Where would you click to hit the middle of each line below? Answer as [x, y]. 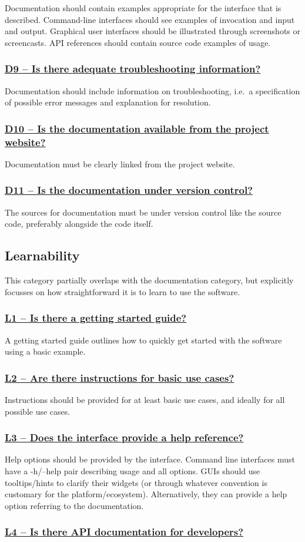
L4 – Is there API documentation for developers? [124, 532]
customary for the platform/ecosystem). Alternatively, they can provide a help [146, 494]
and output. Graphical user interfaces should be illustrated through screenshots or [153, 31]
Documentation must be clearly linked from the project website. [120, 163]
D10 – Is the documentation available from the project [137, 128]
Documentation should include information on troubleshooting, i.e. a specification [152, 90]
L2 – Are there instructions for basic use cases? [120, 377]
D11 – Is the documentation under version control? [129, 190]
